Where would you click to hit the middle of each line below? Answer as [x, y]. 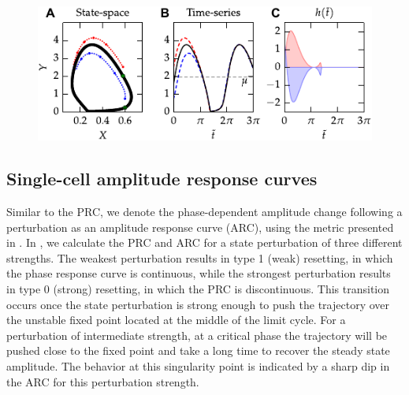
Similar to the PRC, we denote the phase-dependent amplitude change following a [204, 212]
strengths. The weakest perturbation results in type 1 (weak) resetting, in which [200, 257]
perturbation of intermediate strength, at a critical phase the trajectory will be [197, 335]
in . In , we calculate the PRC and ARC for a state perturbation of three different [204, 242]
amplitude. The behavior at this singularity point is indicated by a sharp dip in [198, 366]
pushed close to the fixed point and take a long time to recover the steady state [198, 350]
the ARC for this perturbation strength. [103, 381]
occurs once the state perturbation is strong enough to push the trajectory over [198, 304]
